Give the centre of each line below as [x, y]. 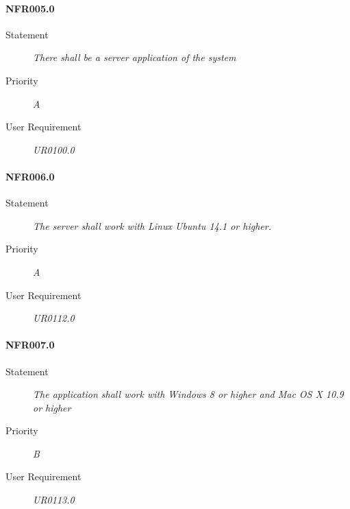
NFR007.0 [30, 345]
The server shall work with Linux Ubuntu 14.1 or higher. [152, 225]
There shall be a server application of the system [135, 57]
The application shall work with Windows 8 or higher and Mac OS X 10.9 [188, 394]
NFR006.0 [30, 176]
